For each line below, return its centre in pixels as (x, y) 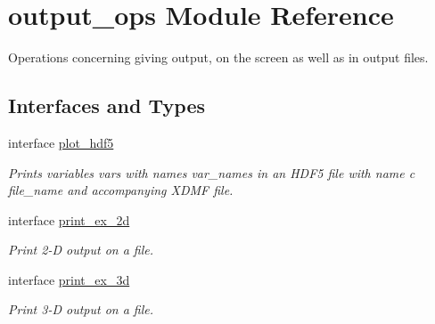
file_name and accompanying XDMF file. (121, 190)
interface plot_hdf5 (61, 142)
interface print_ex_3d (69, 279)
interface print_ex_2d (69, 219)
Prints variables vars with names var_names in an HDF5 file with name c (212, 172)
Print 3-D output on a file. (81, 309)
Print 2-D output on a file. (81, 250)
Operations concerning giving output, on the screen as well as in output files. (218, 57)
